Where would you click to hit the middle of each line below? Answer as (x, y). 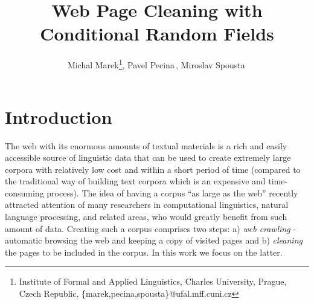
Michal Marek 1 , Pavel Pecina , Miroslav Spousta (156, 64)
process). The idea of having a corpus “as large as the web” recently (172, 192)
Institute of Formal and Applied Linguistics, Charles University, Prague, (153, 281)
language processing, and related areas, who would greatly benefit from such (146, 217)
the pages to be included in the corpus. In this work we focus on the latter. (144, 252)
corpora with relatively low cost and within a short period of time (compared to (153, 169)
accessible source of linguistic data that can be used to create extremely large (148, 157)
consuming (24, 192)
